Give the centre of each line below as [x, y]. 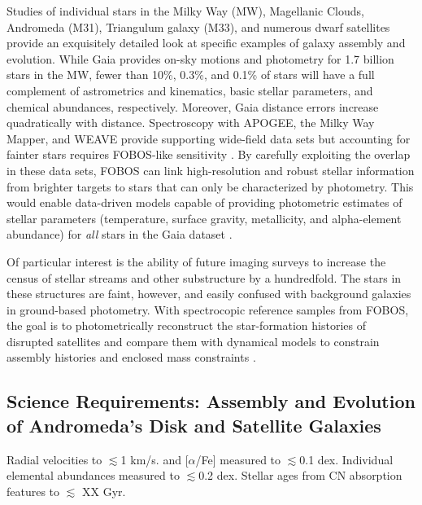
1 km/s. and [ [154, 459]
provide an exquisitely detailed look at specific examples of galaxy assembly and [206, 43]
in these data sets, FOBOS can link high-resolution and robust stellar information [211, 170]
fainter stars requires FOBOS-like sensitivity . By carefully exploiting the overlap [209, 154]
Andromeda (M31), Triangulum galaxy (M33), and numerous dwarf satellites [198, 26]
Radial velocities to [54, 459]
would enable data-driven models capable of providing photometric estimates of [204, 202]
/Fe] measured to [238, 459]
